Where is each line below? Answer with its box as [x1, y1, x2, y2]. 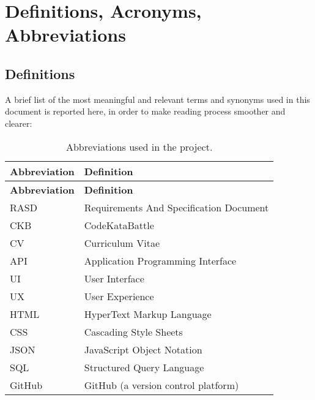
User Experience [84, 289, 154, 303]
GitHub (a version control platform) [84, 377, 239, 392]
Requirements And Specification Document [84, 200, 269, 214]
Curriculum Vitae [84, 235, 160, 250]
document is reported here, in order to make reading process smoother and [5, 105, 286, 118]
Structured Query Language [84, 360, 204, 374]
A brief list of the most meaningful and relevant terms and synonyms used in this [5, 92, 310, 105]
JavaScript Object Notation [84, 342, 202, 357]
